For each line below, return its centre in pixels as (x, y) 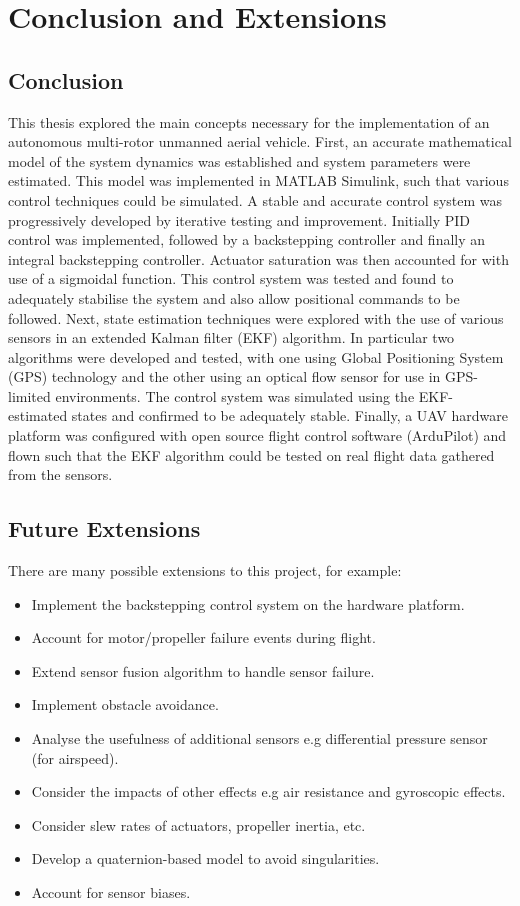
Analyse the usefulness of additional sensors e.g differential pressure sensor (259, 738)
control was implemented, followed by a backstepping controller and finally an (247, 239)
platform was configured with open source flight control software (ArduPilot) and (257, 435)
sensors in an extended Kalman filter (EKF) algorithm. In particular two (231, 337)
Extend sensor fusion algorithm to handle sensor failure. (203, 670)
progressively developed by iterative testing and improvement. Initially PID (239, 219)
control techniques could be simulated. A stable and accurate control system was (255, 199)
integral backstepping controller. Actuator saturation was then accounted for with (258, 258)
